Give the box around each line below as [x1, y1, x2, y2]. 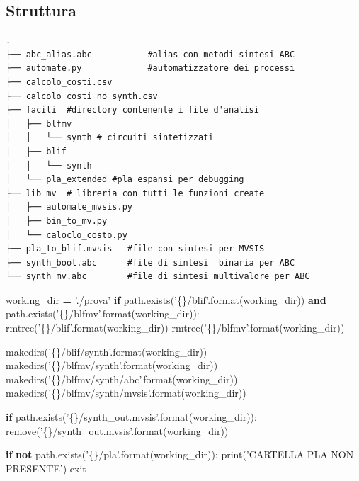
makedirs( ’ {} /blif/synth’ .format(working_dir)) [6, 344, 207, 358]
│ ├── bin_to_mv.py [6, 215, 108, 226]
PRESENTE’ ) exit [6, 460, 86, 475]
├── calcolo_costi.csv [6, 77, 113, 87]
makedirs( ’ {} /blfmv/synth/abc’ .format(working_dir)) [6, 371, 238, 386]
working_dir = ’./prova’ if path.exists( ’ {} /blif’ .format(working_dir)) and [6, 292, 326, 307]
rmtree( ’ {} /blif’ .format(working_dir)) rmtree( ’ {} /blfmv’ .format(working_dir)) [6, 320, 345, 335]
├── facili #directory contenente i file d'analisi [6, 105, 259, 115]
